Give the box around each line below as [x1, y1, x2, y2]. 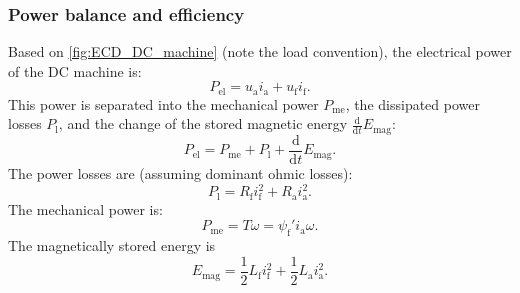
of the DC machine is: [8, 60, 142, 81]
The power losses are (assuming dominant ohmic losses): [8, 162, 353, 183]
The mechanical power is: [8, 198, 163, 219]
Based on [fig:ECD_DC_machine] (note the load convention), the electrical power [8, 41, 512, 62]
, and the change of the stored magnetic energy [58, 113, 348, 134]
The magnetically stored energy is [8, 235, 216, 256]
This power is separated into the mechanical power [8, 93, 319, 114]
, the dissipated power [345, 93, 480, 114]
